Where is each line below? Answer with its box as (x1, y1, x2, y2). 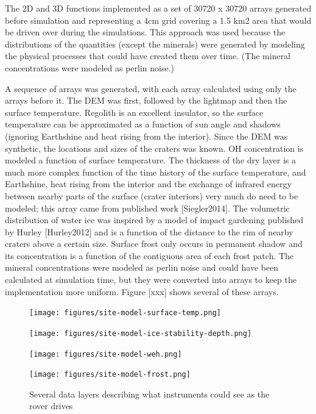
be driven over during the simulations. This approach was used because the (5, 26, 286, 38)
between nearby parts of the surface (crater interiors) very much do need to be (5, 189, 298, 202)
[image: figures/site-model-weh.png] (29, 349, 182, 359)
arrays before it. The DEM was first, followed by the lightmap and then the (5, 94, 287, 107)
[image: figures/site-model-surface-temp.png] (29, 309, 221, 318)
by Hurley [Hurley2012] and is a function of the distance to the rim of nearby (5, 225, 293, 238)
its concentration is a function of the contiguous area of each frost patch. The (5, 249, 294, 262)
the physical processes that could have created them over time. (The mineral (5, 49, 291, 62)
